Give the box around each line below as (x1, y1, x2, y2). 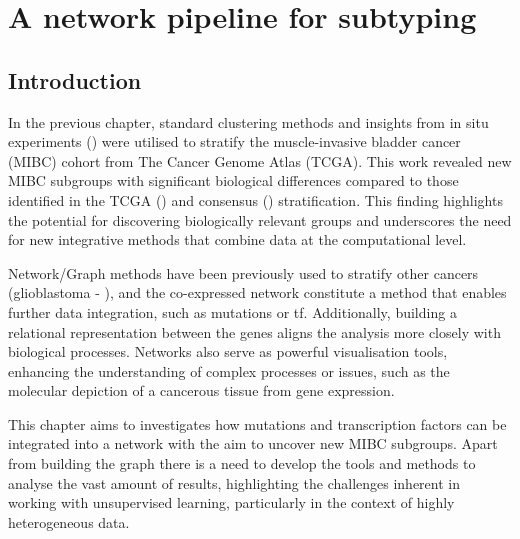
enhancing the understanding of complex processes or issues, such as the (8, 360, 450, 381)
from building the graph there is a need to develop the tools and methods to (8, 453, 476, 474)
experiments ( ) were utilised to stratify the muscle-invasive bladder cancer (8, 131, 461, 152)
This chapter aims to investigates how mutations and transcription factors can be (8, 413, 507, 434)
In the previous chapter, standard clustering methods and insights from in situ (8, 111, 489, 132)
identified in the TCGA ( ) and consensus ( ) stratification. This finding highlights (8, 189, 503, 210)
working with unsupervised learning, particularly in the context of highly (8, 492, 455, 513)
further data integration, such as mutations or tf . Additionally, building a (8, 301, 457, 322)
